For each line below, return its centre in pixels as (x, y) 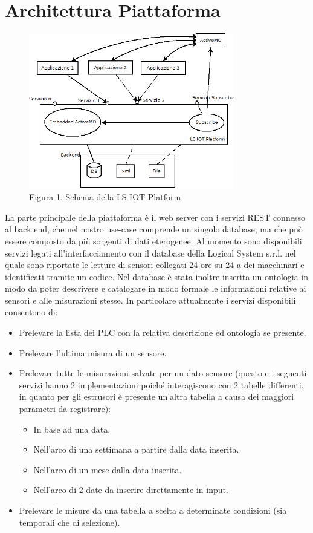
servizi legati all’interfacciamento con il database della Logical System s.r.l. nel (150, 253)
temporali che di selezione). (69, 522)
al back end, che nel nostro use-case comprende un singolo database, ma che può (154, 229)
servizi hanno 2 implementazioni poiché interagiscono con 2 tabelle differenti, (161, 384)
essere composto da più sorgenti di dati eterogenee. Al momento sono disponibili (153, 240)
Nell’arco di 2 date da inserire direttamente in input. (131, 490)
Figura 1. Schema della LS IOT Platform (105, 197)
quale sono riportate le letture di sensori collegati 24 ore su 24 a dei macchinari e (155, 265)
